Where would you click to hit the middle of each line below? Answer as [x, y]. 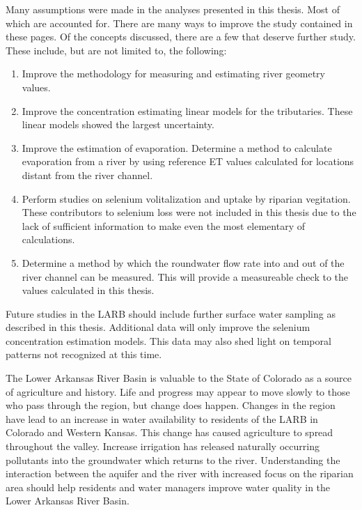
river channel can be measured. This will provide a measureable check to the [185, 276]
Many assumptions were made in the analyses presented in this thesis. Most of [173, 9]
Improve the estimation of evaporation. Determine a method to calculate [177, 147]
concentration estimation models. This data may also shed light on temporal [168, 340]
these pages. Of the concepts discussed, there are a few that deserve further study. [181, 37]
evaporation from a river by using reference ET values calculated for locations [188, 161]
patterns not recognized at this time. [84, 354]
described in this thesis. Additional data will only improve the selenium [158, 327]
